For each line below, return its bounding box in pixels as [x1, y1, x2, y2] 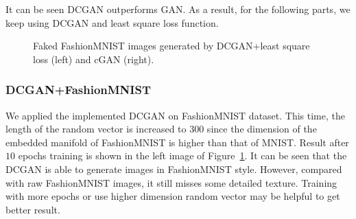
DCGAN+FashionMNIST [5, 81, 152, 98]
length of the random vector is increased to [5, 122, 187, 136]
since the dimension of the [206, 122, 317, 136]
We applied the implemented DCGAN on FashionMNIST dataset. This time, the [5, 108, 345, 122]
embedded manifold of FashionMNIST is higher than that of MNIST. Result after [5, 135, 349, 149]
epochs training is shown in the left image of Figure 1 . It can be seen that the [18, 148, 347, 163]
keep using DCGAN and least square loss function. [5, 15, 219, 30]
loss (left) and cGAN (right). [33, 51, 154, 66]
